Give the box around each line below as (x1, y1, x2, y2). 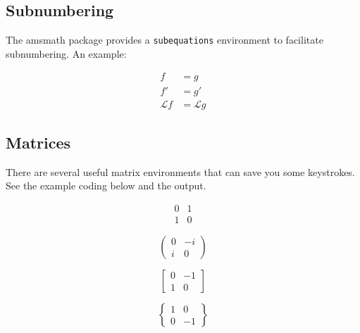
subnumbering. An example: (6, 46, 127, 61)
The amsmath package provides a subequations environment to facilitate (6, 32, 323, 47)
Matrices (6, 131, 71, 153)
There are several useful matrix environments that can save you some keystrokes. (6, 164, 355, 179)
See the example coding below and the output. (6, 178, 206, 193)
